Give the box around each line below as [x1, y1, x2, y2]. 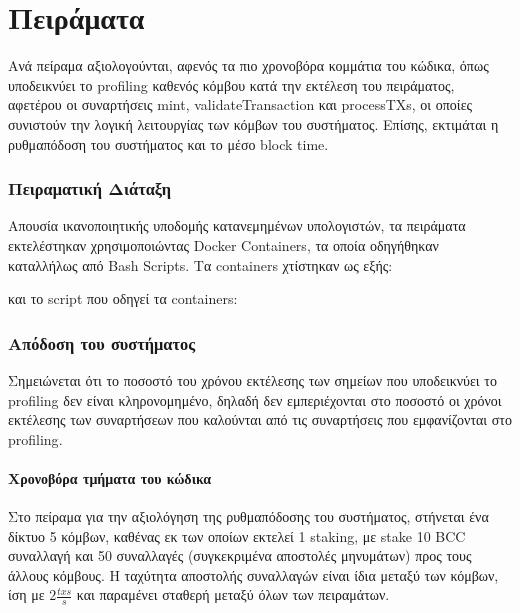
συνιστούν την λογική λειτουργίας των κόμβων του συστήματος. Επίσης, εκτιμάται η [8, 113, 499, 134]
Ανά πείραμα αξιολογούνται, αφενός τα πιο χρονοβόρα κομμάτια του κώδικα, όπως [8, 55, 489, 76]
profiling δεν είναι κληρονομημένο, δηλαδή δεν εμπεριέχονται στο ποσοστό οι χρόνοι [8, 389, 502, 410]
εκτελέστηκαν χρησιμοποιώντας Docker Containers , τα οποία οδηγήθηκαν [8, 234, 439, 255]
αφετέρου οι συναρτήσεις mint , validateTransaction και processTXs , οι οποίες [8, 94, 473, 115]
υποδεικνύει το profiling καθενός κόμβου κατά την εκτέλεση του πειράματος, [8, 74, 455, 95]
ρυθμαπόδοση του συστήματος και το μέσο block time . [8, 133, 329, 154]
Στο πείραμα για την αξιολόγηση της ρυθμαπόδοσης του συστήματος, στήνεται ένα [8, 506, 489, 527]
